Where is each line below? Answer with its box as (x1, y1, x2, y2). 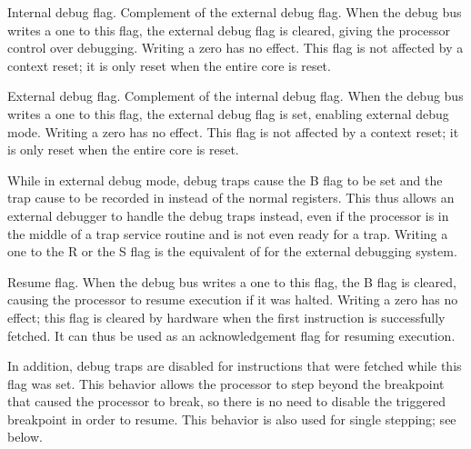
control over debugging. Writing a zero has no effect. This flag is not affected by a (7, 38, 464, 57)
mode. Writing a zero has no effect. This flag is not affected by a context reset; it (7, 122, 459, 141)
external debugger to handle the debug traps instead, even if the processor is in (7, 205, 449, 224)
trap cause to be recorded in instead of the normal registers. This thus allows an (7, 188, 455, 207)
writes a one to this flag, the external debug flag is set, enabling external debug (7, 104, 449, 123)
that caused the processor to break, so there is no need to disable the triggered (7, 392, 446, 411)
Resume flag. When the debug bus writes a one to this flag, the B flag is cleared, (7, 272, 456, 291)
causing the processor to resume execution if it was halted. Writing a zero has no (7, 290, 458, 309)
